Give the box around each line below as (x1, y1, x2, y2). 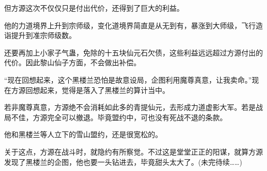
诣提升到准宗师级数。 (4, 30, 76, 41)
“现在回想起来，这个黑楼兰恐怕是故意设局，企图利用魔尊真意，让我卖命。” (4, 74, 252, 85)
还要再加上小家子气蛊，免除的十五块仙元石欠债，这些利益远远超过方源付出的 (4, 47, 263, 58)
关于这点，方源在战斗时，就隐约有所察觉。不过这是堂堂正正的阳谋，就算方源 (4, 146, 263, 157)
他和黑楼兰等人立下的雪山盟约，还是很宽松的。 (4, 129, 162, 140)
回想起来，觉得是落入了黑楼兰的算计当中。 (25, 84, 169, 95)
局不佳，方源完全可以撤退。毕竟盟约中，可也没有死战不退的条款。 (4, 111, 227, 122)
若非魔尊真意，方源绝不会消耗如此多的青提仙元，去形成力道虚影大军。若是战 (4, 102, 263, 112)
